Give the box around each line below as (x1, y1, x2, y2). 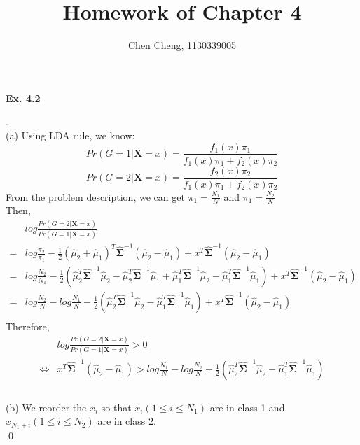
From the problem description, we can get (6, 189, 185, 204)
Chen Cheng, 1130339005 (128, 38, 236, 52)
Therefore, (6, 318, 50, 333)
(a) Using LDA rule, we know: (6, 127, 135, 142)
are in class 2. (97, 414, 156, 428)
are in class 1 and (209, 400, 285, 414)
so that (101, 400, 132, 414)
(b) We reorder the (6, 400, 87, 414)
